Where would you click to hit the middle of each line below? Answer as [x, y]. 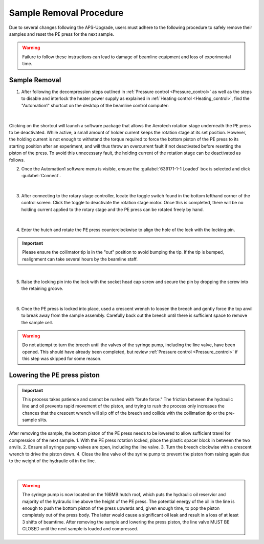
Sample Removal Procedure [66, 13]
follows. [17, 160]
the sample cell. [37, 322]
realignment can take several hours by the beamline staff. [80, 259]
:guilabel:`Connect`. [41, 176]
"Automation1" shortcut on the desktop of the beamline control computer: [95, 105]
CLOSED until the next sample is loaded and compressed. [80, 529]
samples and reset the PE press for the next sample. [62, 34]
